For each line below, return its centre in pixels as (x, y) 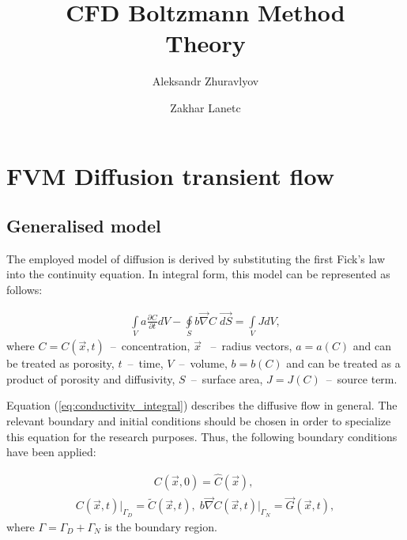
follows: (24, 290)
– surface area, (227, 378)
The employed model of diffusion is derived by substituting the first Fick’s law (196, 258)
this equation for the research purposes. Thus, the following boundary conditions (202, 436)
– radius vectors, (251, 346)
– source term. (362, 378)
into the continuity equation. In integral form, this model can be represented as (198, 274)
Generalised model (84, 226)
